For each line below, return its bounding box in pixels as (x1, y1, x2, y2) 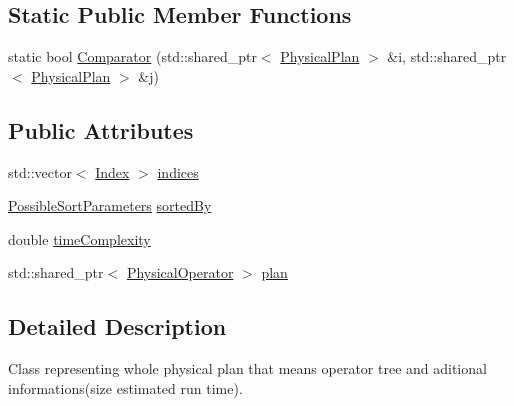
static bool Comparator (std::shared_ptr (8, 46, 257, 67)
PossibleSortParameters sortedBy (8, 195, 212, 216)
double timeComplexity (8, 228, 151, 249)
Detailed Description (8, 311, 227, 342)
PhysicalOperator (126, 262, 234, 283)
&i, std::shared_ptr (387, 46, 507, 67)
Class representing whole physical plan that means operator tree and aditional (8, 358, 487, 379)
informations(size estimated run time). (8, 377, 243, 398)
